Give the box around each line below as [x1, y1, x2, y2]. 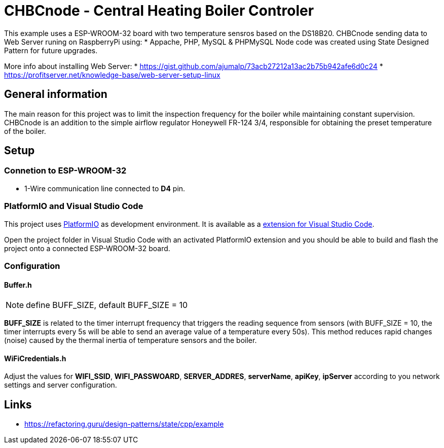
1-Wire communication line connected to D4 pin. [24, 184, 186, 193]
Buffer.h [4, 280, 32, 289]
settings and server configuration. [4, 381, 117, 390]
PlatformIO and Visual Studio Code [4, 201, 143, 212]
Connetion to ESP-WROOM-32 [4, 165, 127, 176]
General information [4, 88, 107, 101]
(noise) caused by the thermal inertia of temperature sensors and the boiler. [4, 336, 257, 345]
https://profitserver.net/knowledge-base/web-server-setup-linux [4, 70, 220, 79]
